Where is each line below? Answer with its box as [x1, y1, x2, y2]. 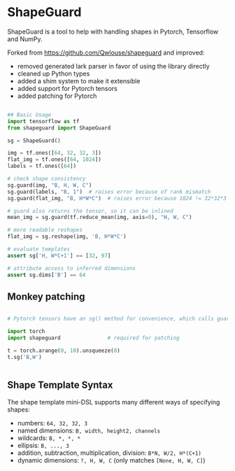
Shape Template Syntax [7, 379, 113, 391]
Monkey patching [7, 290, 85, 302]
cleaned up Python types [17, 69, 90, 78]
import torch [7, 328, 45, 335]
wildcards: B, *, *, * [17, 433, 81, 442]
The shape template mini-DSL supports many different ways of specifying [7, 398, 220, 406]
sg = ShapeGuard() [7, 137, 61, 144]
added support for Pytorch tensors [17, 84, 117, 92]
